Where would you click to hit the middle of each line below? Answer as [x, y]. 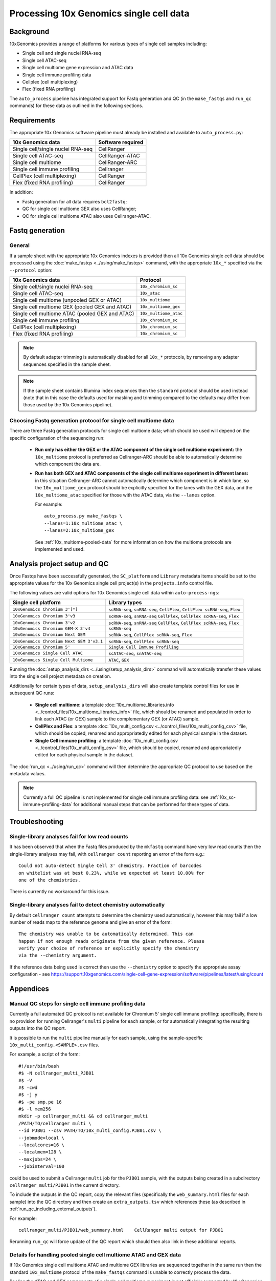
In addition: [21, 192]
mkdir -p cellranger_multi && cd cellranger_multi [83, 1116]
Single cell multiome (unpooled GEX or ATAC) [67, 300]
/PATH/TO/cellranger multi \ [55, 1123]
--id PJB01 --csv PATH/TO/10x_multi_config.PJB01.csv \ [90, 1131]
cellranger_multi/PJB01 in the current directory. [65, 1185]
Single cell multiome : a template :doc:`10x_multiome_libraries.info [105, 705]
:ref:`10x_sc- [223, 797]
